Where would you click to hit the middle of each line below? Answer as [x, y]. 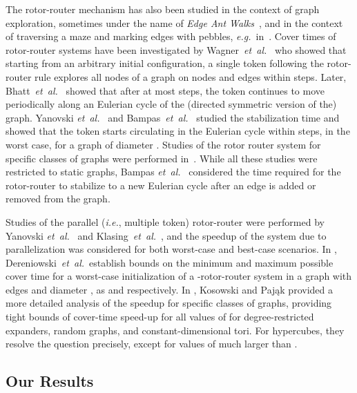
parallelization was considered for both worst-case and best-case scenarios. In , [171, 249]
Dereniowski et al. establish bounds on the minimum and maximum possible [170, 262]
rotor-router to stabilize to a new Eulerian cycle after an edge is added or [161, 185]
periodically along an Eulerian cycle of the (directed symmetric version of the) [171, 104]
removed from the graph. [58, 199]
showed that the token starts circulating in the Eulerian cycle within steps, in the [178, 131]
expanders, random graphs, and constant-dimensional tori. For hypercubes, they [175, 330]
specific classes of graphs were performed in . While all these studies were [162, 158]
